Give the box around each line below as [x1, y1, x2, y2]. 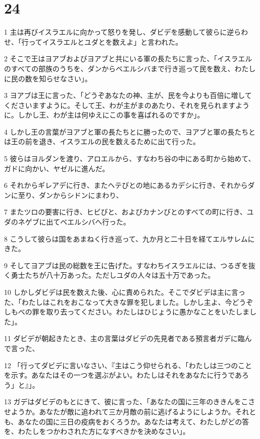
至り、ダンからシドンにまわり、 [18, 189, 123, 200]
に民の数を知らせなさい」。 [4, 73, 92, 83]
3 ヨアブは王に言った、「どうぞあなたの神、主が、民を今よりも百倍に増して [4, 90, 252, 100]
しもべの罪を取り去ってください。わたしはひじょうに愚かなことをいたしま [4, 306, 249, 317]
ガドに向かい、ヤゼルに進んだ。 [4, 163, 109, 173]
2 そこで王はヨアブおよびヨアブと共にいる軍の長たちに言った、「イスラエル [4, 53, 252, 64]
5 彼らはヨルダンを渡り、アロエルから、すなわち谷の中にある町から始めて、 [4, 153, 255, 164]
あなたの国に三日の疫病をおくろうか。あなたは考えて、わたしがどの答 [18, 416, 249, 426]
